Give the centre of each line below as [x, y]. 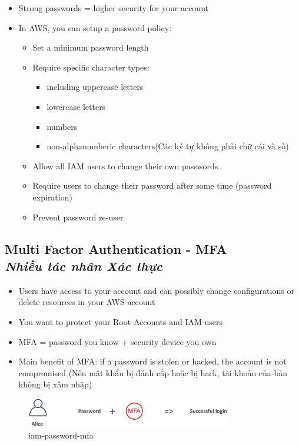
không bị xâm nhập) [55, 384]
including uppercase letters [95, 87]
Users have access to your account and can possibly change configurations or [156, 290]
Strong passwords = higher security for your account [113, 8]
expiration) [52, 197]
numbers [62, 126]
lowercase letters [76, 106]
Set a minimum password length [91, 47]
